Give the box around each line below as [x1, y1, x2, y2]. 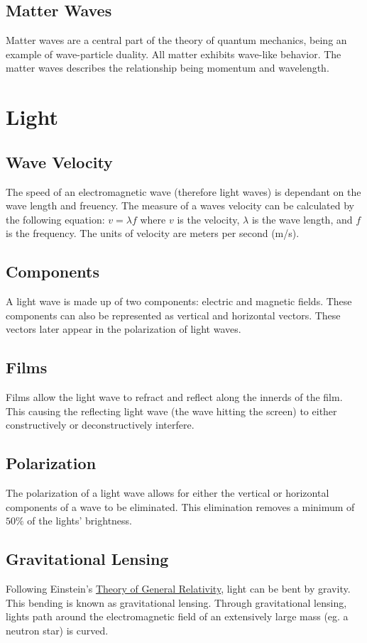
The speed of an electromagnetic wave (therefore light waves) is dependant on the [6, 184, 361, 199]
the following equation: [6, 211, 105, 226]
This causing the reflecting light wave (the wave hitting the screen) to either [6, 403, 337, 418]
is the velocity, [177, 211, 240, 226]
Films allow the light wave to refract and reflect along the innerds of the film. [6, 390, 343, 405]
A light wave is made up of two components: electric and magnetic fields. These [6, 294, 352, 309]
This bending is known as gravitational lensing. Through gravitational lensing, [6, 595, 347, 610]
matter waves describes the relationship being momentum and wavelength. [6, 60, 329, 75]
